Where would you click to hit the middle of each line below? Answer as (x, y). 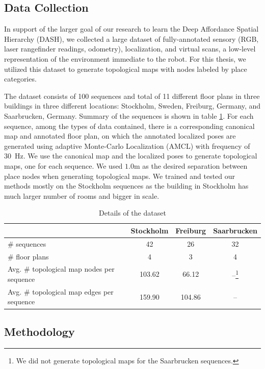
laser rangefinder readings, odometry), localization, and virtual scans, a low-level (130, 49)
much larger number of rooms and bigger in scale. (82, 195)
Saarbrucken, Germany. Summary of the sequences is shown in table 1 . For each (129, 115)
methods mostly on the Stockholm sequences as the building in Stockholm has (126, 186)
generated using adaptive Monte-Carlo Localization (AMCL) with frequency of (127, 146)
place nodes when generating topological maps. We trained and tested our (120, 176)
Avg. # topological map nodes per (61, 269)
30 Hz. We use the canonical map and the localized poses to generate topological (131, 156)
